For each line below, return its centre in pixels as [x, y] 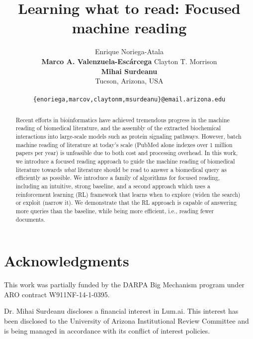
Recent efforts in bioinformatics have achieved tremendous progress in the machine [123, 120]
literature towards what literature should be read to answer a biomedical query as [121, 169]
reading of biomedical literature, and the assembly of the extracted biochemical [118, 128]
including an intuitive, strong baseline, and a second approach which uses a [113, 186]
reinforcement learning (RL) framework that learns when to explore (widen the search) [128, 194]
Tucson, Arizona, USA [129, 81]
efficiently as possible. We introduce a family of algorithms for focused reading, [118, 178]
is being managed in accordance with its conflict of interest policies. [107, 330]
